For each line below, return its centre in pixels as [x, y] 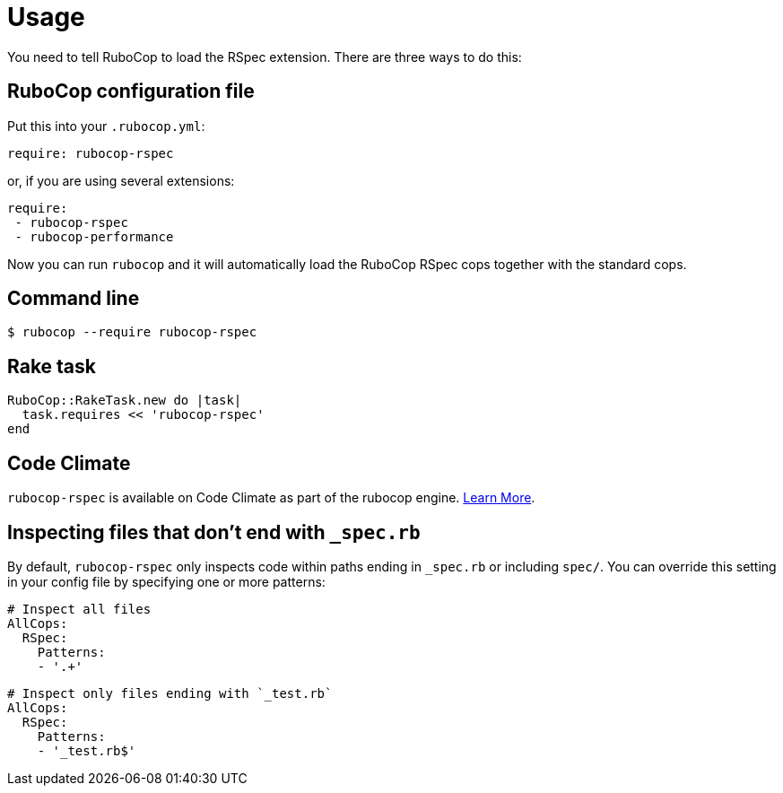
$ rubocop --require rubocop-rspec [132, 332]
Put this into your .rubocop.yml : [106, 126]
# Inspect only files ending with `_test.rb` [170, 693]
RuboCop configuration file [131, 91]
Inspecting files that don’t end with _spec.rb [214, 532]
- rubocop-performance [94, 236]
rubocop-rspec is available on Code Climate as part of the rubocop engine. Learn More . [271, 498]
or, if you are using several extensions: [121, 180]
